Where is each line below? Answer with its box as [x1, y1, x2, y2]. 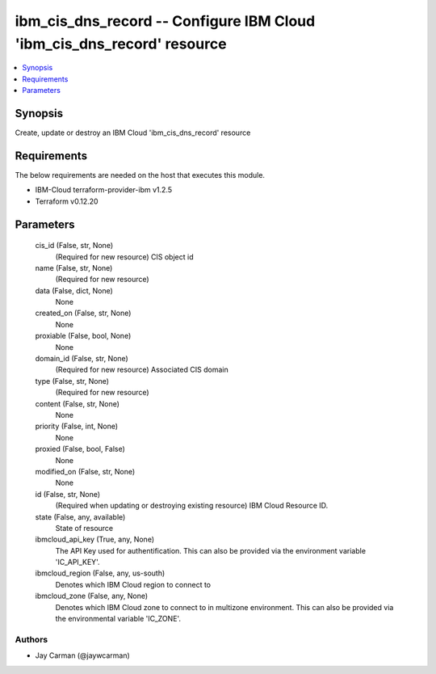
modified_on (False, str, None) [35, 466, 136, 476]
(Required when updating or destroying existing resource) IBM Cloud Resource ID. [55, 501, 329, 511]
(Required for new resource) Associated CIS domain [55, 364, 229, 375]
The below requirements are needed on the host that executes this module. [15, 170, 266, 179]
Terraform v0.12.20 [35, 196, 99, 206]
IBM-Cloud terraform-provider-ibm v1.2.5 [35, 185, 173, 195]
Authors [15, 634, 48, 645]
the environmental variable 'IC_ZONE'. [55, 614, 182, 624]
